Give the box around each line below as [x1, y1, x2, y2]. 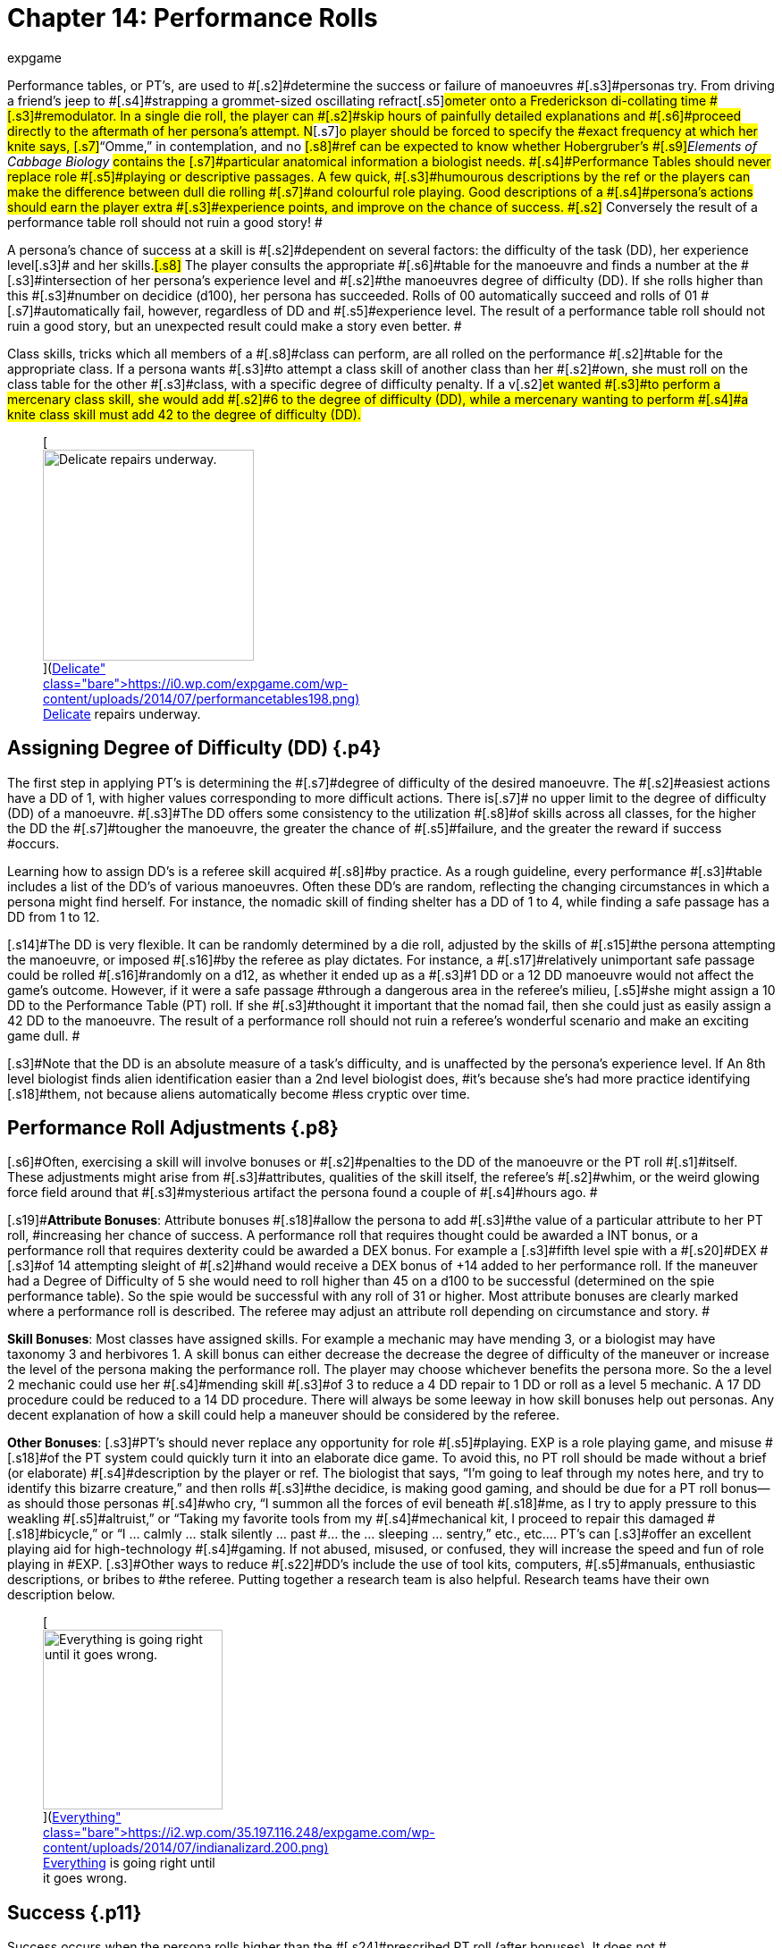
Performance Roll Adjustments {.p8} [7, 1117, 339, 1140]
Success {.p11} [7, 1901, 142, 1924]
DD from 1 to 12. [7, 908, 100, 924]
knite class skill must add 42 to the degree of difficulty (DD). [7, 406, 361, 422]
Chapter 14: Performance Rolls [7, 3, 378, 33]
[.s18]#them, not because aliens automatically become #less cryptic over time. [7, 1085, 470, 1101]
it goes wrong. [43, 1870, 128, 1886]
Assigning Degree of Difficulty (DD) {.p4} [7, 737, 382, 760]
